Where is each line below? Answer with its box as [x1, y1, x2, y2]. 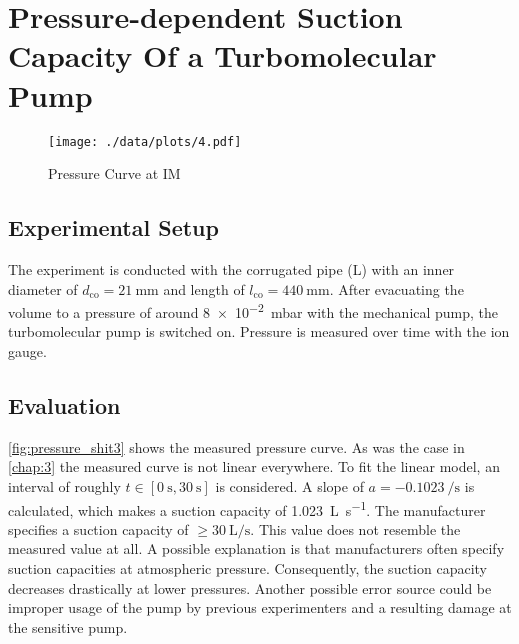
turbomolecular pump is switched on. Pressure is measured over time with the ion [8, 321, 510, 342]
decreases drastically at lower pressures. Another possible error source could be [8, 577, 492, 598]
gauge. [8, 340, 47, 361]
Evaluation [8, 389, 121, 420]
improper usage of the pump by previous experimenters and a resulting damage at [8, 597, 512, 618]
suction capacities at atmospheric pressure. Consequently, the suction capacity [8, 558, 487, 578]
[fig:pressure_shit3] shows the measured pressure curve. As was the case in [8, 436, 465, 457]
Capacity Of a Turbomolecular [8, 35, 437, 76]
